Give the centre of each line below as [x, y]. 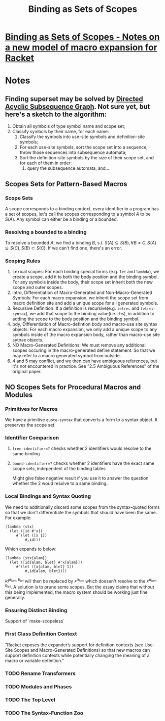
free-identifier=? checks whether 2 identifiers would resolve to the [82, 448]
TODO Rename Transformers [40, 673]
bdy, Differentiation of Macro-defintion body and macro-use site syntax [85, 324]
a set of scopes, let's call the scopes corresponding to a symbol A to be [78, 214]
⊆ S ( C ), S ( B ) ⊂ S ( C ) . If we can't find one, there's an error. [64, 248]
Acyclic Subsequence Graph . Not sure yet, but [78, 107]
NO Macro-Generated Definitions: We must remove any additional [79, 345]
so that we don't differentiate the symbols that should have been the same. [81, 512]
